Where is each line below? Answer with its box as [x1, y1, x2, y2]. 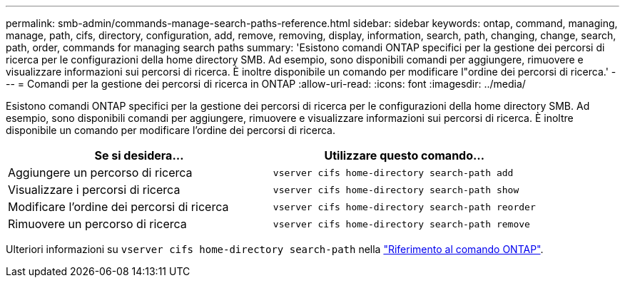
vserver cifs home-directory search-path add [273, 167, 514, 178]
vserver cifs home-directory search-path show [273, 184, 519, 195]
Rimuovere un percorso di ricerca [8, 217, 187, 231]
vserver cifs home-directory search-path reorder [273, 201, 536, 212]
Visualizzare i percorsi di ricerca [8, 182, 181, 197]
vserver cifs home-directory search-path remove [273, 218, 530, 230]
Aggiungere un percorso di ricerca [8, 165, 193, 180]
